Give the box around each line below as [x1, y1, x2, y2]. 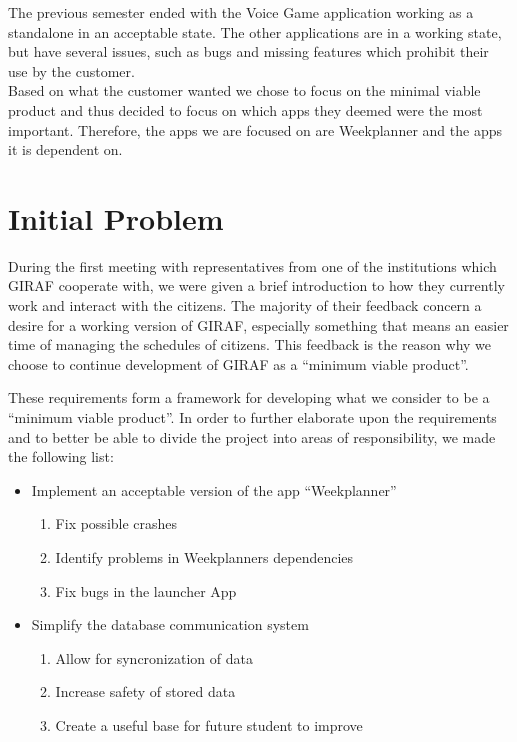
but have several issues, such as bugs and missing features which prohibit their [8, 41, 489, 62]
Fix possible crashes [55, 513, 178, 534]
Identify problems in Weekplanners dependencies [55, 547, 354, 567]
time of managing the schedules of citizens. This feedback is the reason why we [8, 334, 492, 355]
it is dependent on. [8, 139, 123, 160]
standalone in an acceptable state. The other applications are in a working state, [8, 21, 502, 42]
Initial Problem [8, 197, 224, 238]
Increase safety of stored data [55, 681, 236, 702]
